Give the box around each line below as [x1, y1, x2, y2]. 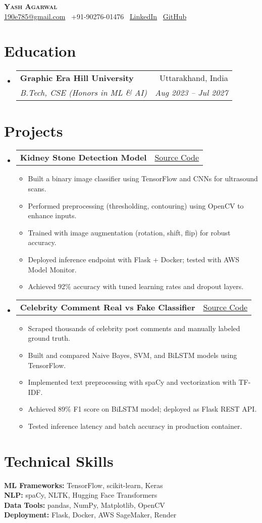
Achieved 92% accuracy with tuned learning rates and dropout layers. [28, 281, 244, 292]
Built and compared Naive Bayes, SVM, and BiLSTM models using [28, 349, 237, 360]
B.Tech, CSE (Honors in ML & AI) [20, 87, 147, 99]
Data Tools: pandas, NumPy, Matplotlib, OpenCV [4, 499, 165, 510]
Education [4, 41, 76, 61]
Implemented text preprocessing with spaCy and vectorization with [28, 377, 236, 387]
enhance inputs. [28, 210, 77, 221]
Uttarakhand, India [160, 72, 228, 84]
